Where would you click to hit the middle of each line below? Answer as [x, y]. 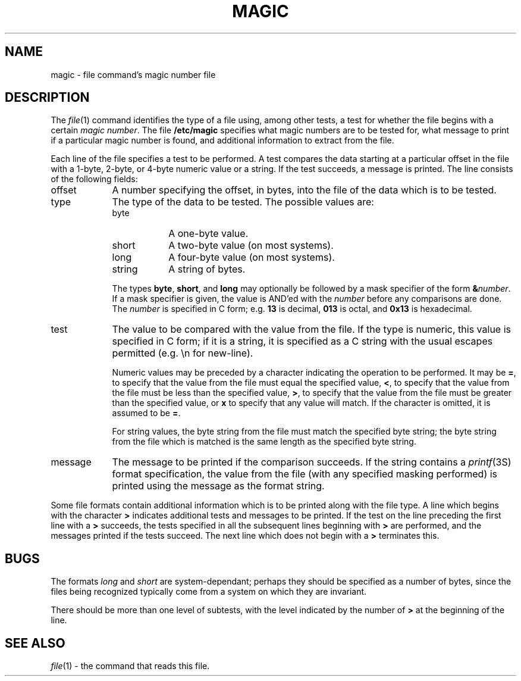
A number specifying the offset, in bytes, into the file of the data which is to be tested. [304, 190]
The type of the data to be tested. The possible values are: [243, 202]
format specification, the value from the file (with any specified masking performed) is [305, 474]
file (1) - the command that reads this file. [130, 666]
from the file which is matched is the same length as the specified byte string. [264, 442]
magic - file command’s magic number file [133, 74]
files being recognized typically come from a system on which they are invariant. [209, 592]
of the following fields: [94, 179]
